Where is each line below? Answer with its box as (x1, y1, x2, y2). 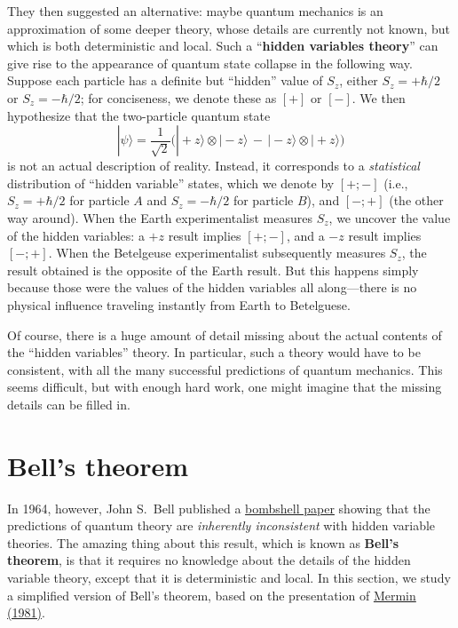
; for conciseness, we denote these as (80, 88, 277, 107)
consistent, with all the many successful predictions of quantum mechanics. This (7, 360, 443, 378)
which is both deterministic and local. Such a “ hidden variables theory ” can (7, 36, 438, 55)
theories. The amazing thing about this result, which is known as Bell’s (7, 533, 399, 552)
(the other (389, 191, 444, 210)
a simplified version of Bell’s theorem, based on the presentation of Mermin (7, 585, 416, 604)
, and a (286, 226, 325, 244)
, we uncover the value (328, 208, 451, 227)
